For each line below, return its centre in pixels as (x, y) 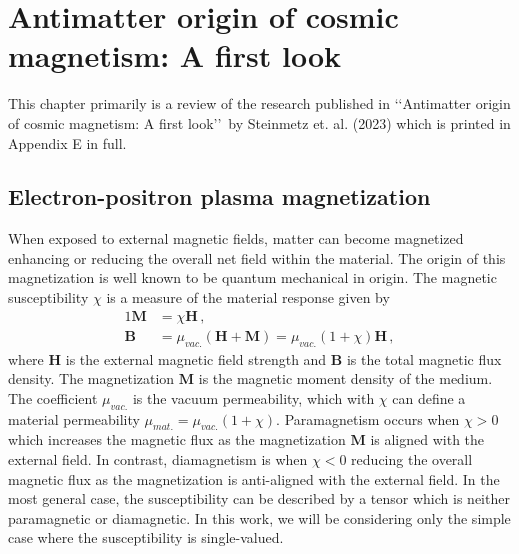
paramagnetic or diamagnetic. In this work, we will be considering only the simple (259, 517)
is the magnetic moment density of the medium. (345, 378)
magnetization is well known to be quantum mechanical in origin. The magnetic (252, 277)
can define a (429, 397)
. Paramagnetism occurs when (368, 418)
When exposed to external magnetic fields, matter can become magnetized (236, 238)
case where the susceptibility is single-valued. (146, 537)
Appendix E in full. (67, 142)
